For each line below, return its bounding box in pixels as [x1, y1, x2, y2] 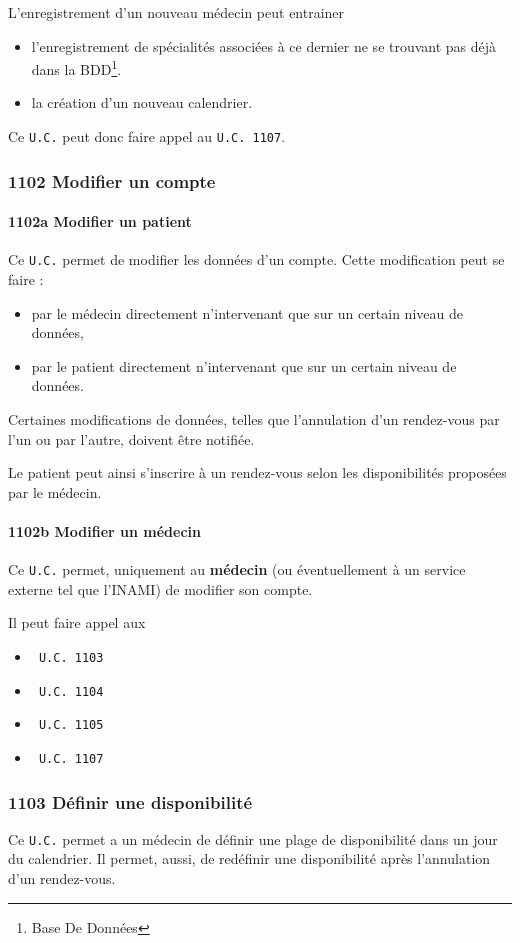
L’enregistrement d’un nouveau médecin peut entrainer [8, 2, 345, 22]
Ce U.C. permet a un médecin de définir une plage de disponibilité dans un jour [8, 828, 498, 849]
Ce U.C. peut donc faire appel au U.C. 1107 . [8, 126, 286, 147]
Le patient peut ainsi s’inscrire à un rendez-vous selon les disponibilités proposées [8, 462, 507, 483]
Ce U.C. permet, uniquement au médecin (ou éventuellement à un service [8, 559, 466, 580]
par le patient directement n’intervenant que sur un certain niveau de [31, 355, 457, 376]
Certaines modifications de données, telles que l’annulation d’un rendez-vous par [8, 408, 500, 429]
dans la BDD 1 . [31, 56, 122, 79]
